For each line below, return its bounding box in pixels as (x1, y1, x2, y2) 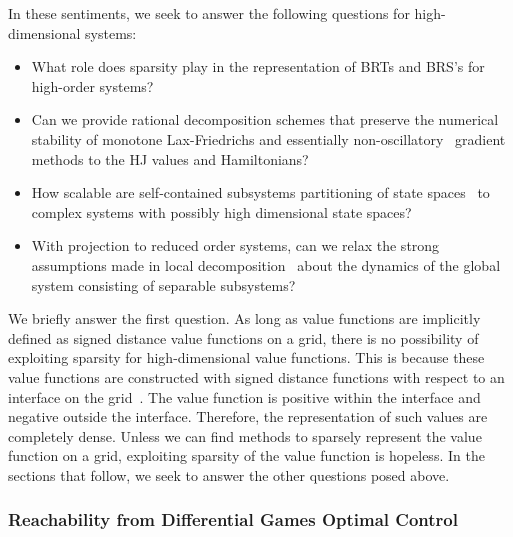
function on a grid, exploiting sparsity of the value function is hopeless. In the (8, 445, 485, 466)
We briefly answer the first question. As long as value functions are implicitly (8, 308, 481, 329)
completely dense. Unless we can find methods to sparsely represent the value (8, 425, 482, 446)
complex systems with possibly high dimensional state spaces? (31, 201, 412, 222)
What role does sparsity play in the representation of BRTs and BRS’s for (31, 56, 485, 77)
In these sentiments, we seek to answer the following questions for (8, 3, 410, 23)
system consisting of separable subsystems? (31, 274, 296, 295)
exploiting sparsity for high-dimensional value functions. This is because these (8, 347, 485, 368)
